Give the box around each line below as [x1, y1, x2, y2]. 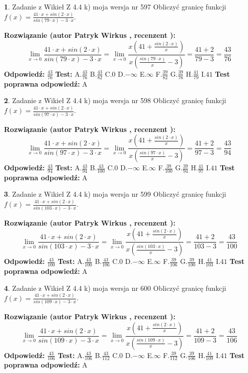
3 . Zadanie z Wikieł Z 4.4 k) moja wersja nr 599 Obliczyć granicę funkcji [4, 189, 226, 199]
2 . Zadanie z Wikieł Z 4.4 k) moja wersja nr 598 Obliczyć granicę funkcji [4, 95, 226, 106]
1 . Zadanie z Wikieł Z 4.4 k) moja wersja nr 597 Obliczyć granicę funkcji [4, 1, 226, 11]
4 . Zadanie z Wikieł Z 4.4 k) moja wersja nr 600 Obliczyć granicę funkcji [4, 282, 226, 293]
